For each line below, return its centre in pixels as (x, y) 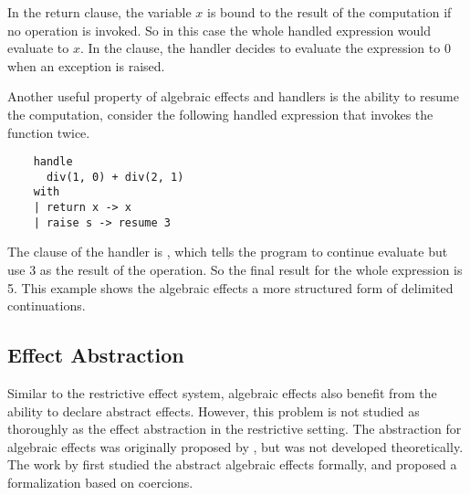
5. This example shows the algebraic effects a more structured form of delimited (230, 287)
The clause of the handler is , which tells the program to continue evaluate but (228, 252)
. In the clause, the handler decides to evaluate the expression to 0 (265, 48)
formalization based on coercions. (100, 482)
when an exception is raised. (86, 65)
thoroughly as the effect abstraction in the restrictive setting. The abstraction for (235, 429)
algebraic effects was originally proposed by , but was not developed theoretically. (235, 446)
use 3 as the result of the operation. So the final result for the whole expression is (235, 270)
